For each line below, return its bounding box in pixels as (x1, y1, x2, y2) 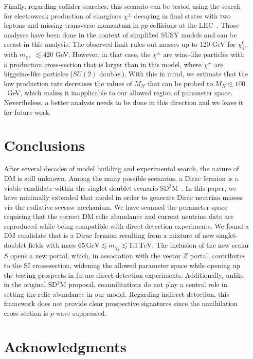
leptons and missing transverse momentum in (4, 20, 139, 30)
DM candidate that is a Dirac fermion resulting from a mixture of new (4, 230, 215, 240)
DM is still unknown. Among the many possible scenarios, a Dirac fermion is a (4, 173, 238, 183)
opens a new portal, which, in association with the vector (10, 251, 181, 261)
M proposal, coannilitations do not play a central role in (60, 279, 227, 289)
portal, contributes (190, 251, 246, 261)
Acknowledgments (4, 336, 126, 356)
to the (4, 260, 22, 270)
